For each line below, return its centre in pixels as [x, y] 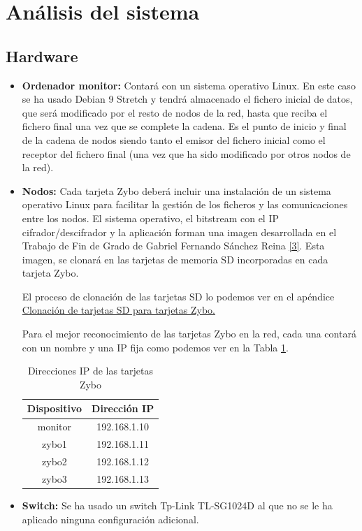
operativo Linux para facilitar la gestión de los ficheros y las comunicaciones [185, 204]
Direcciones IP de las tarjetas [90, 371]
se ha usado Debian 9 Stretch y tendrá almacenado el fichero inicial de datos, [187, 99]
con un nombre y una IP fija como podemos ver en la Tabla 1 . [155, 347]
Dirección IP [123, 408]
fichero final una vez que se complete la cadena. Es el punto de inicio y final [184, 126]
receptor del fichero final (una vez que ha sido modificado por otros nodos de [186, 153]
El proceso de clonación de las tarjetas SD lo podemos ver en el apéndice [178, 296]
